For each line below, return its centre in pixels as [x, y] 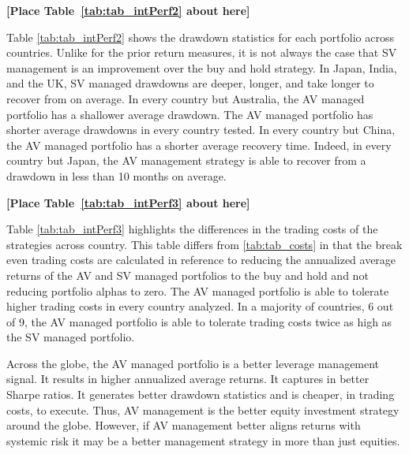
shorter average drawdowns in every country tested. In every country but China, [201, 130]
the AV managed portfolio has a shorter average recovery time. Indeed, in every [199, 145]
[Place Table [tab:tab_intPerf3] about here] [128, 202]
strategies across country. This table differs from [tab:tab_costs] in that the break [204, 244]
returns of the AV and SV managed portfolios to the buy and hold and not [188, 275]
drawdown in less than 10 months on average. [116, 175]
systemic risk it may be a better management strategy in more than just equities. [203, 440]
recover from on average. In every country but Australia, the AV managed [186, 98]
